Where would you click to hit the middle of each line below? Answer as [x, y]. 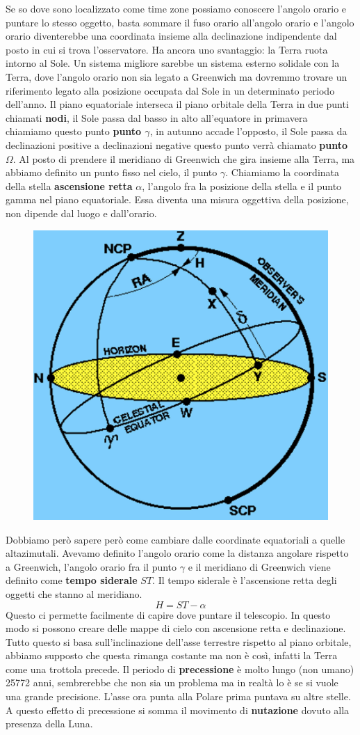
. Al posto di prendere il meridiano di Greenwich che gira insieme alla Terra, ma [184, 158]
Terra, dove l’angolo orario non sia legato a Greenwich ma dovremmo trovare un [177, 76]
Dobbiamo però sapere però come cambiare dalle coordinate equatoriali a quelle [175, 539]
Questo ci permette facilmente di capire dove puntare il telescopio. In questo [168, 614]
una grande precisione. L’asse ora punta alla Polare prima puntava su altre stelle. [178, 696]
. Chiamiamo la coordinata [283, 172]
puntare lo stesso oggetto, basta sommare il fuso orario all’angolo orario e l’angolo [180, 22]
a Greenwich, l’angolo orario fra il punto [91, 566]
